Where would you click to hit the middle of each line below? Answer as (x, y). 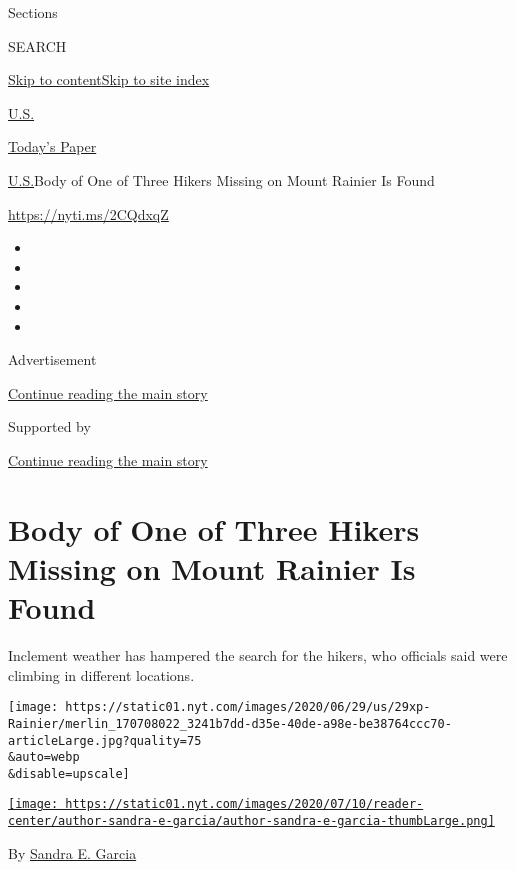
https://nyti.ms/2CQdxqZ (88, 213)
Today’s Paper (52, 146)
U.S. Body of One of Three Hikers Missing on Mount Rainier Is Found (221, 179)
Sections (33, 12)
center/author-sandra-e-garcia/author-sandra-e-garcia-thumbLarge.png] (251, 821)
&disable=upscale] (69, 773)
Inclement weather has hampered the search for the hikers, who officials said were (258, 655)
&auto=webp (44, 757)
